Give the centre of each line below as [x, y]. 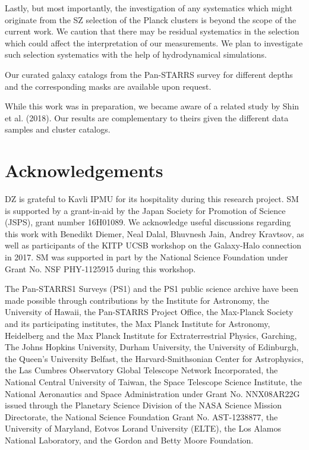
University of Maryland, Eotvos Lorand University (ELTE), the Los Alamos [143, 428]
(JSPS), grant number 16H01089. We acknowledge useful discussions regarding [148, 222]
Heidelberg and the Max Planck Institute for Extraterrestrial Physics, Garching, [151, 335]
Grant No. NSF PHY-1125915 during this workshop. [100, 268]
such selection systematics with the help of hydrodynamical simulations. [136, 54]
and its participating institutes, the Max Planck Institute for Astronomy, [138, 323]
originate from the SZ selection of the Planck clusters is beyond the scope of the [151, 19]
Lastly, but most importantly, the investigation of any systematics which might [149, 8]
